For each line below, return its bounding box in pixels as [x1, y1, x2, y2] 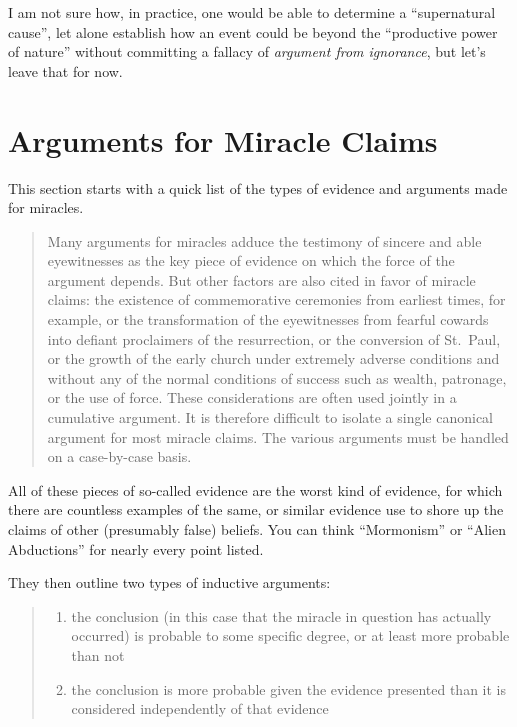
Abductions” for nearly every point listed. [8, 538, 264, 559]
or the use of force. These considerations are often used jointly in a [47, 387, 457, 408]
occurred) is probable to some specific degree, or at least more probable [71, 625, 510, 646]
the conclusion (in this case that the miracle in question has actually [71, 605, 492, 626]
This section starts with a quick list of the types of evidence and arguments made [8, 177, 508, 198]
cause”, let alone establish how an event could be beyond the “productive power [8, 21, 498, 42]
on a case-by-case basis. [47, 446, 192, 467]
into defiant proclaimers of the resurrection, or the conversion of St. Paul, [47, 328, 501, 349]
